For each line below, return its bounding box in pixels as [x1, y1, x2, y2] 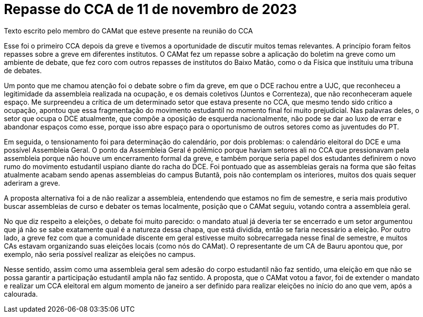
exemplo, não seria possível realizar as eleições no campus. [4, 250, 195, 258]
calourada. [4, 289, 38, 298]
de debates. [4, 66, 42, 75]
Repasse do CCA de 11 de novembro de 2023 [4, 1, 297, 17]
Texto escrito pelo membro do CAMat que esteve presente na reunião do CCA [4, 26, 253, 35]
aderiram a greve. [4, 178, 60, 187]
